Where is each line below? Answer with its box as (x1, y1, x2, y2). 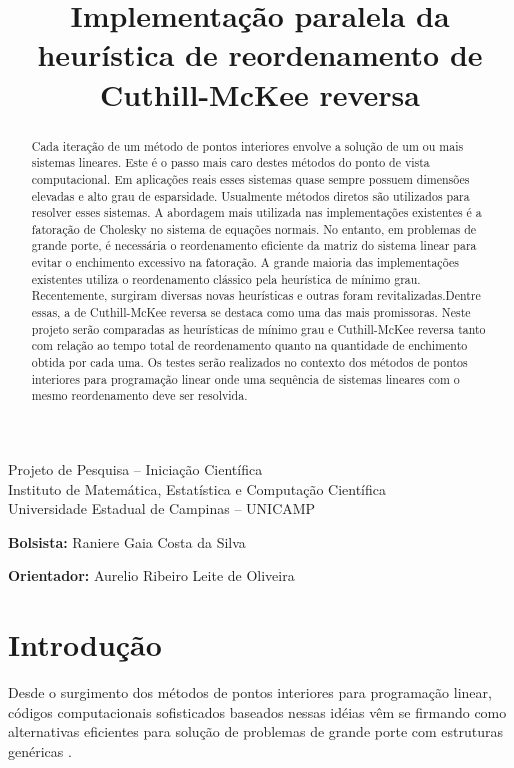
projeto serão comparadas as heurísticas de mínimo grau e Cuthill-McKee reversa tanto (31, 320, 486, 337)
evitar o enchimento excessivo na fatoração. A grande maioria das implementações (31, 254, 459, 271)
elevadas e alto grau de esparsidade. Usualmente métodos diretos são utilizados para (31, 187, 470, 204)
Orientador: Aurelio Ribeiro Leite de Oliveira (8, 565, 295, 586)
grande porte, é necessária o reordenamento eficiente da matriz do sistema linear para (31, 237, 477, 254)
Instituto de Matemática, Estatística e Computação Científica (8, 478, 387, 499)
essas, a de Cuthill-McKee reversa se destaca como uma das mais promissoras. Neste (31, 304, 471, 321)
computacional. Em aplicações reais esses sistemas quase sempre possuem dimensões (31, 170, 470, 187)
